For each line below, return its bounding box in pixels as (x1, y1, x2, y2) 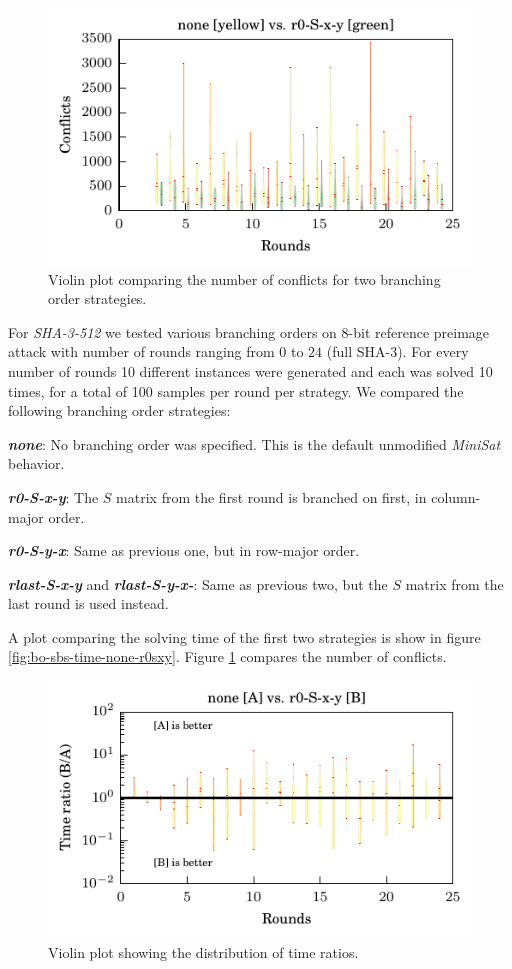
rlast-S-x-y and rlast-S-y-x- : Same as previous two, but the (8, 573, 388, 594)
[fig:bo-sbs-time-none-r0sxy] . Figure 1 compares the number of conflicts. (8, 646, 447, 667)
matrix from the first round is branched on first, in (116, 486, 427, 507)
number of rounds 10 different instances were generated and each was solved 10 (8, 360, 493, 381)
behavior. (8, 453, 65, 474)
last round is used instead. (8, 593, 169, 614)
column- (431, 486, 481, 507)
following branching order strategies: (8, 400, 231, 421)
